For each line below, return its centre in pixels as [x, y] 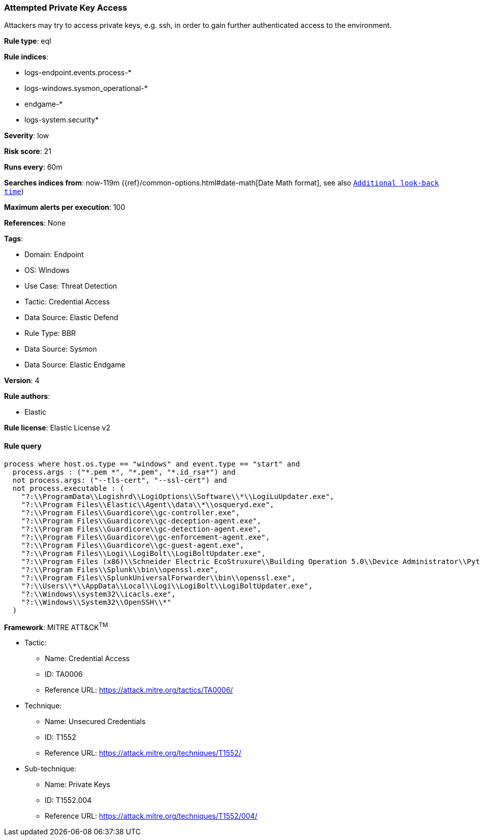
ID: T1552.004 [68, 800]
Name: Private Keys [78, 785]
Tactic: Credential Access [67, 302]
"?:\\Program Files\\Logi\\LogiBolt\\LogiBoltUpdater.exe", [143, 553]
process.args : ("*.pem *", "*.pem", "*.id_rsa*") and [124, 472]
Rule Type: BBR [50, 333]
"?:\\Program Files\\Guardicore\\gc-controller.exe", [130, 512]
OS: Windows [47, 270]
